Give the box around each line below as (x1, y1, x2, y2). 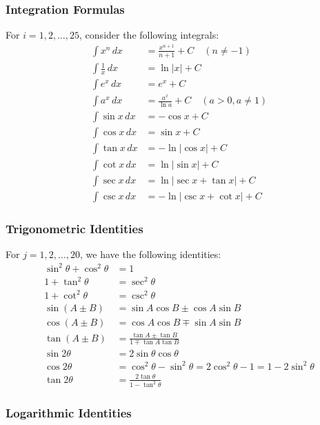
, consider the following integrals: (79, 28, 219, 42)
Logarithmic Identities (6, 404, 132, 422)
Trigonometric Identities (6, 219, 143, 237)
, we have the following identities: (80, 246, 221, 261)
